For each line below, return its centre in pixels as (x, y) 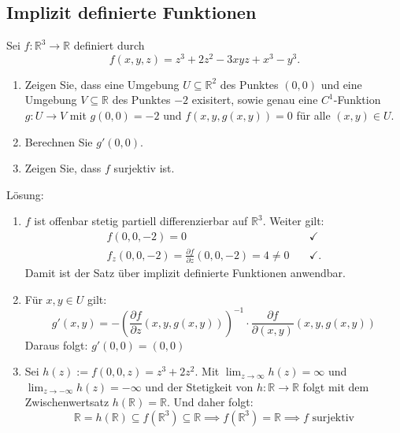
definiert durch (109, 45)
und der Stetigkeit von (199, 386)
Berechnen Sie (59, 141)
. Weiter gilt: (293, 221)
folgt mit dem (336, 386)
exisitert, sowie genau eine (255, 100)
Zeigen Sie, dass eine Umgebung (102, 84)
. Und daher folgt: (210, 402)
